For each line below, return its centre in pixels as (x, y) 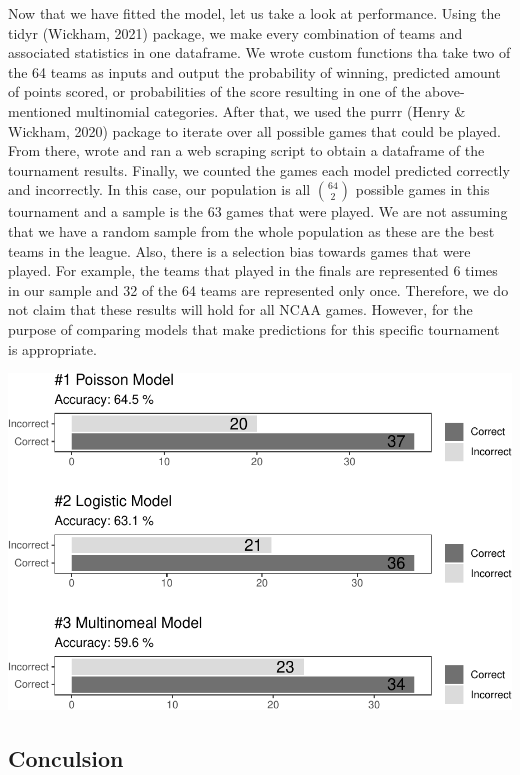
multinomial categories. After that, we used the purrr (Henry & (271, 110)
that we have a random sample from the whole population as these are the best (251, 230)
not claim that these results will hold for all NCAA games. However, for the (240, 309)
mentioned (40, 110)
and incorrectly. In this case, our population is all (159, 189)
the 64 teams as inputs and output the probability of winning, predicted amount (254, 71)
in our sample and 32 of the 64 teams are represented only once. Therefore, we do (258, 289)
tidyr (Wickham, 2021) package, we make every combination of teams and (235, 32)
